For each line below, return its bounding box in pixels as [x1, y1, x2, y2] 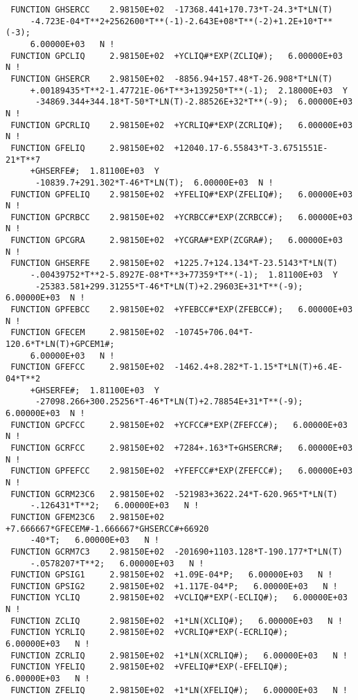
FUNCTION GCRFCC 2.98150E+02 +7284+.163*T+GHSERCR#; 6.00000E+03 [10, 442, 353, 453]
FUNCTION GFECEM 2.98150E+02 [10, 327, 165, 338]
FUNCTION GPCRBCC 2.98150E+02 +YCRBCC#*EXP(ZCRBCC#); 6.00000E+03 [10, 212, 353, 222]
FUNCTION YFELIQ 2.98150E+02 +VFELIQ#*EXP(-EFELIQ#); [10, 662, 289, 672]
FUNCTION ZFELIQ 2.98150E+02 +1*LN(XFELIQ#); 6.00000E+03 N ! [10, 685, 348, 695]
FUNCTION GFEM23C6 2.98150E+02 [10, 512, 165, 522]
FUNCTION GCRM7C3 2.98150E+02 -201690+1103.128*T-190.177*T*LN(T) [10, 546, 343, 557]
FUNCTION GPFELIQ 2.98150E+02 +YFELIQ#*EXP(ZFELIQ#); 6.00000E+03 [10, 189, 353, 199]
